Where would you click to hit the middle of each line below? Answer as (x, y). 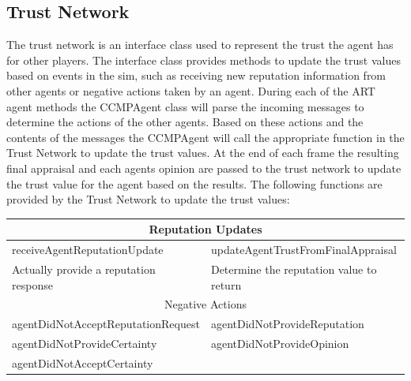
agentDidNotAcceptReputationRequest (106, 324)
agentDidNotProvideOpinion (280, 344)
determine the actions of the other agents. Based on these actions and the (185, 122)
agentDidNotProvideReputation (287, 324)
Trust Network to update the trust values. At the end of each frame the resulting (203, 153)
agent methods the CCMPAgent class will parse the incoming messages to (185, 106)
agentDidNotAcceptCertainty (83, 362)
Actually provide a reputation (84, 269)
